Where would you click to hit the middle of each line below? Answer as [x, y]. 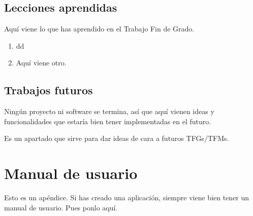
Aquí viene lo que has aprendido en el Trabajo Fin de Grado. [99, 29]
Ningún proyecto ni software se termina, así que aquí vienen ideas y [109, 111]
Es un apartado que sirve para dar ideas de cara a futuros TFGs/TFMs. [117, 138]
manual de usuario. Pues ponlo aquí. [61, 207]
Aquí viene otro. [41, 63]
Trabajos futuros [49, 90]
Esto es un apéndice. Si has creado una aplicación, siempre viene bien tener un [127, 197]
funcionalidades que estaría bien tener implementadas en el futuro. [108, 121]
